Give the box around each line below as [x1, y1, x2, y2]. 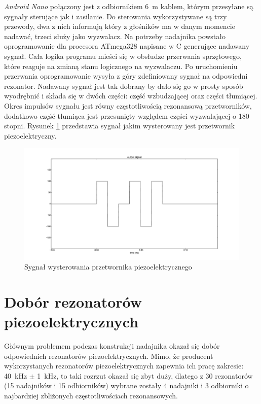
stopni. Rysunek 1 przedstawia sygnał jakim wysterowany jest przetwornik [4, 120, 235, 131]
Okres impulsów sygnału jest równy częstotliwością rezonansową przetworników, [4, 100, 252, 111]
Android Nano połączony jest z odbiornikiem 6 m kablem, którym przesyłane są [4, 1, 253, 11]
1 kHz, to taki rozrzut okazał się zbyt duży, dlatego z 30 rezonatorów [37, 370, 253, 381]
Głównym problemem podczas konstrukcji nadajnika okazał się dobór [4, 341, 220, 351]
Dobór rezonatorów [4, 291, 142, 312]
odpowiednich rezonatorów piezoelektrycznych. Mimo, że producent [4, 350, 213, 361]
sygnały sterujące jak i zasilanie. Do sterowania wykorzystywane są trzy [4, 11, 227, 21]
